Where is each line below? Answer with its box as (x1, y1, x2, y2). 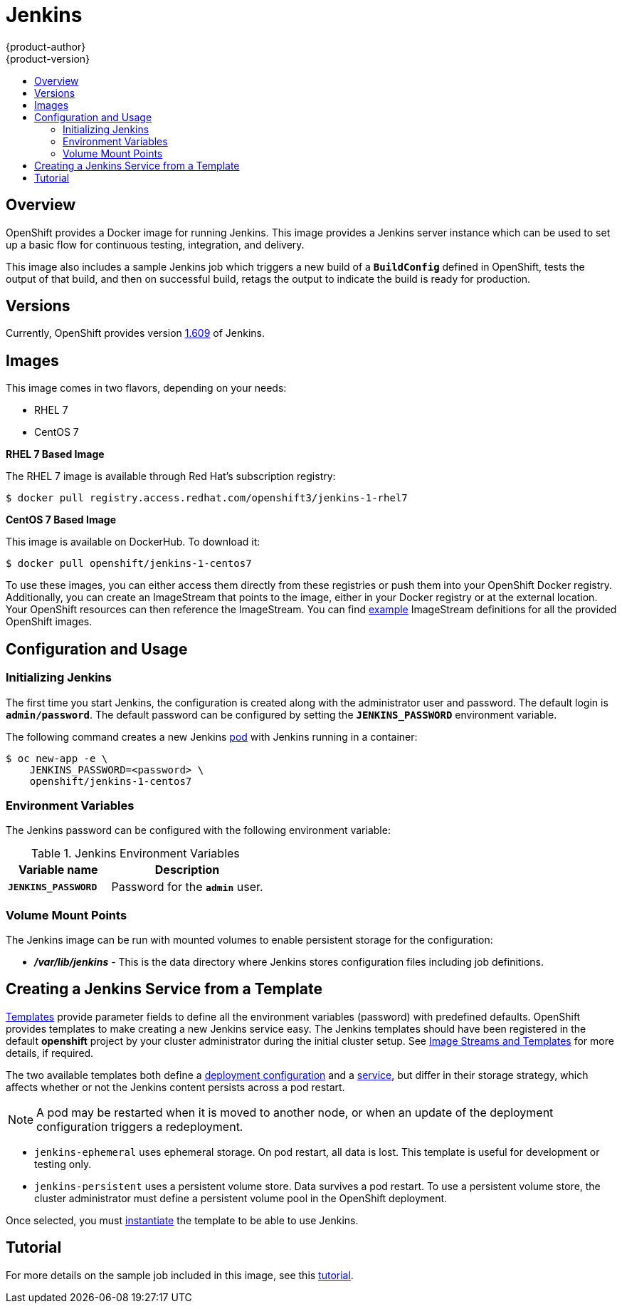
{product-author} (6, 40, 86, 53)
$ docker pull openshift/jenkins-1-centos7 (6, 558, 252, 570)
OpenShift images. (6, 615, 93, 628)
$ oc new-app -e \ (6, 752, 108, 764)
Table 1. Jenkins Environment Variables (31, 846, 240, 861)
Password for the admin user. (111, 880, 263, 895)
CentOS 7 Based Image (6, 513, 116, 526)
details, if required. (6, 1046, 94, 1059)
